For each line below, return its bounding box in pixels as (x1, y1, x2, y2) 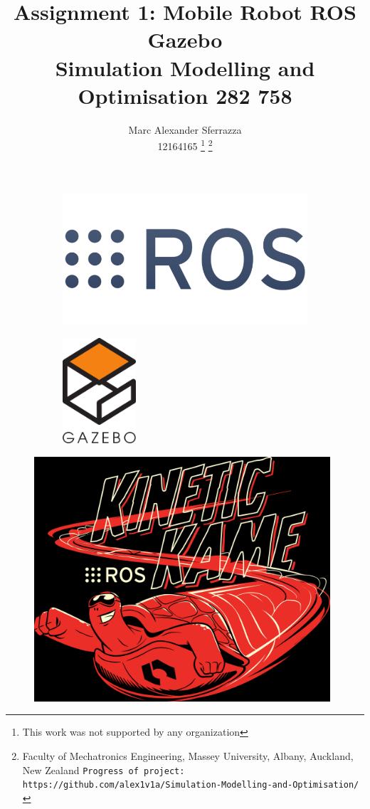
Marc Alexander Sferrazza (128, 122, 242, 137)
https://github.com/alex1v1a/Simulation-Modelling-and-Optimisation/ (22, 780, 359, 791)
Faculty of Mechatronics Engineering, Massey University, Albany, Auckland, (22, 749, 354, 763)
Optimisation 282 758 (78, 80, 292, 110)
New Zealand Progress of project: (22, 762, 185, 777)
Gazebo (147, 25, 223, 54)
